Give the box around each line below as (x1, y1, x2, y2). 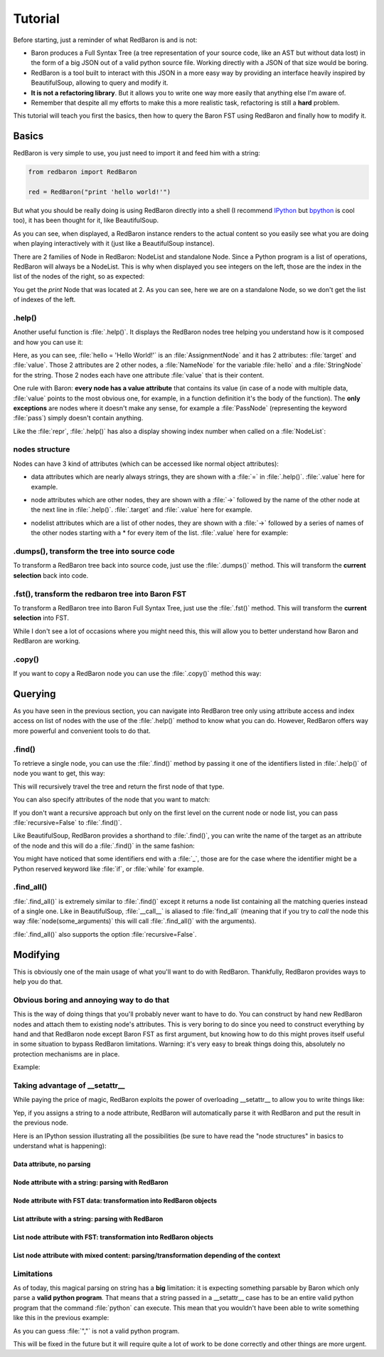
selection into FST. (13, 613, 69, 623)
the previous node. (13, 1118, 69, 1127)
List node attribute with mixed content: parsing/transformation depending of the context (13, 1251, 281, 1259)
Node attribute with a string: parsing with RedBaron (13, 1177, 169, 1186)
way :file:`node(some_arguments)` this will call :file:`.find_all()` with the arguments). (13, 917, 257, 925)
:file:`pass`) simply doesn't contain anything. (13, 414, 144, 422)
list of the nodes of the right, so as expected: (13, 272, 145, 281)
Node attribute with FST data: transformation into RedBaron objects (13, 1196, 217, 1205)
